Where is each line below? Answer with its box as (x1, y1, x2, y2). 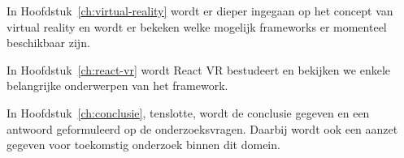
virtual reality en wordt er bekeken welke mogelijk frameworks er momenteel (7, 18, 387, 35)
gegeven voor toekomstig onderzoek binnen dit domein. (7, 136, 280, 153)
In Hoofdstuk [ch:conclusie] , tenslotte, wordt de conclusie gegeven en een (7, 104, 370, 121)
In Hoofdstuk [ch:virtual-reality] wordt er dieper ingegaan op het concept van (7, 2, 393, 19)
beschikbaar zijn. (7, 34, 90, 51)
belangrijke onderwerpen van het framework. (7, 77, 228, 94)
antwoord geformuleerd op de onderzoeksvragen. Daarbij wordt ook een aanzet (7, 120, 398, 137)
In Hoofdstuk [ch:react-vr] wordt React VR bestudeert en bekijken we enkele (7, 61, 391, 78)
